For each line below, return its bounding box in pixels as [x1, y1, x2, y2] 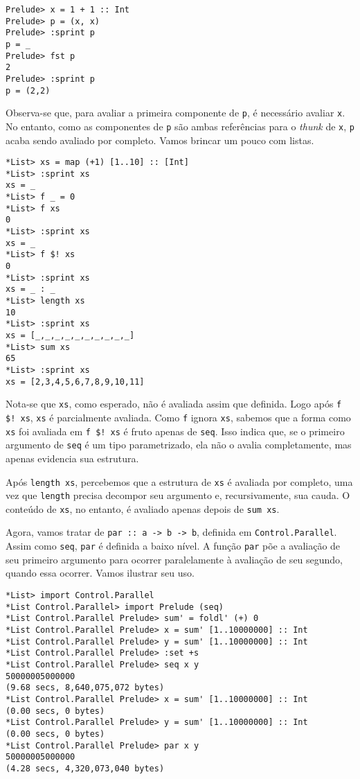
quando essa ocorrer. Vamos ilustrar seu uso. [6, 566, 195, 580]
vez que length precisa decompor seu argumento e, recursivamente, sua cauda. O [6, 488, 350, 502]
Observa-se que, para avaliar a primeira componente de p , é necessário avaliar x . [6, 105, 345, 120]
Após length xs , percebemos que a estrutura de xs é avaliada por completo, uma [6, 474, 353, 489]
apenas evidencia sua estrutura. [6, 450, 139, 465]
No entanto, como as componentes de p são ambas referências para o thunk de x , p [6, 119, 354, 133]
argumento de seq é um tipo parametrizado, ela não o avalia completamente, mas [6, 437, 352, 452]
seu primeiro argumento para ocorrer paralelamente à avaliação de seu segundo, [6, 552, 343, 566]
